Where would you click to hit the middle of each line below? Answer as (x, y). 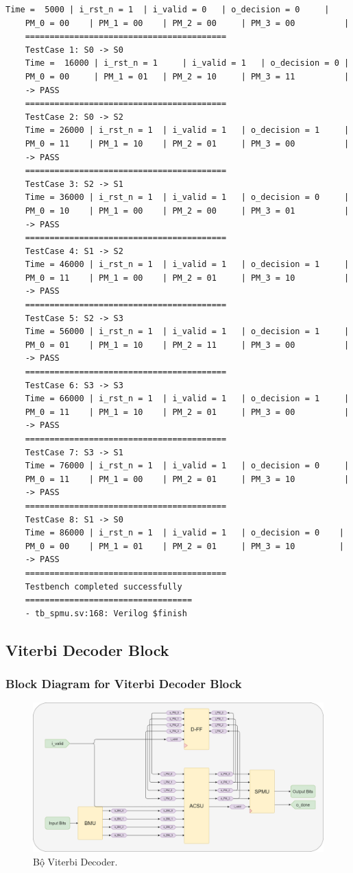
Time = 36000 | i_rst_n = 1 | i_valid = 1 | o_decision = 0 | (187, 198)
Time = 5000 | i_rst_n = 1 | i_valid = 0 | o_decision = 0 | (168, 10)
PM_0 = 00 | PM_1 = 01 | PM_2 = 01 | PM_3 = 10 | (184, 546)
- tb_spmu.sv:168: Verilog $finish (106, 613)
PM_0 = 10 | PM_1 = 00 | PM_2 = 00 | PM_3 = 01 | (187, 211)
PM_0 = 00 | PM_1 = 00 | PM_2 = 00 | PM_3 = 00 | (187, 23)
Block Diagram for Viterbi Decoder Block (124, 684)
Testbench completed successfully (104, 586)
